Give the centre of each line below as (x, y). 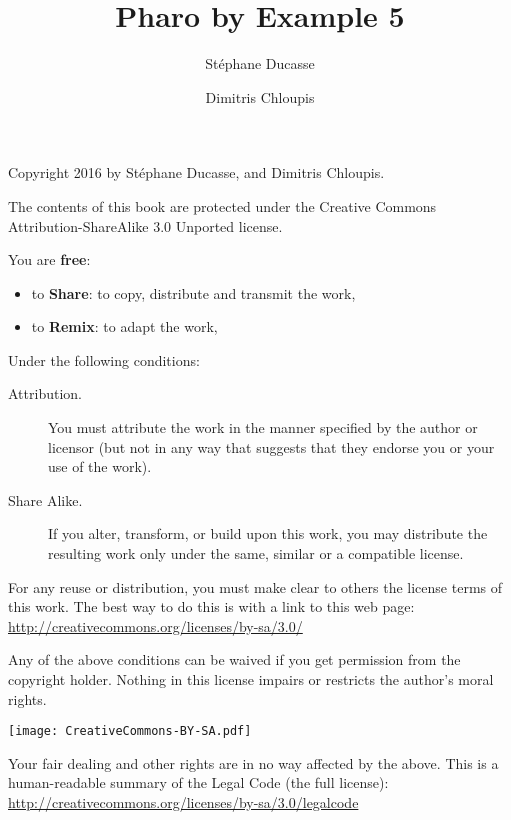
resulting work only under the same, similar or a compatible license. (256, 553)
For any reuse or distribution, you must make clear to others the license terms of (255, 586)
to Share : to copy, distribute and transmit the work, (193, 292)
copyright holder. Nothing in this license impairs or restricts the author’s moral (251, 679)
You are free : (49, 259)
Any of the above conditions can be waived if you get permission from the (234, 659)
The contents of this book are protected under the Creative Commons (222, 205)
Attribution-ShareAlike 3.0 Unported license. (145, 225)
